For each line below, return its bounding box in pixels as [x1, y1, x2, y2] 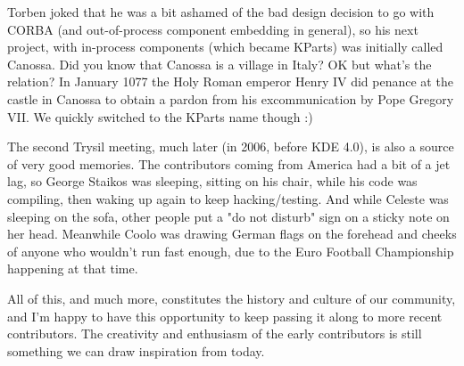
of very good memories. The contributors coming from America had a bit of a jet [7, 154, 451, 173]
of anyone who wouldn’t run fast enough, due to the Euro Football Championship [7, 241, 454, 260]
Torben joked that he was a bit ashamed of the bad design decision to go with [7, 3, 435, 20]
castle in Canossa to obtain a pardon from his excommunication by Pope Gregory [7, 89, 454, 108]
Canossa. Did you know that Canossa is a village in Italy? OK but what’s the [7, 54, 432, 73]
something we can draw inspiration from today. [7, 341, 265, 360]
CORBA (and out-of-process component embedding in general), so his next [7, 20, 418, 38]
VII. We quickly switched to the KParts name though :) [7, 107, 313, 126]
